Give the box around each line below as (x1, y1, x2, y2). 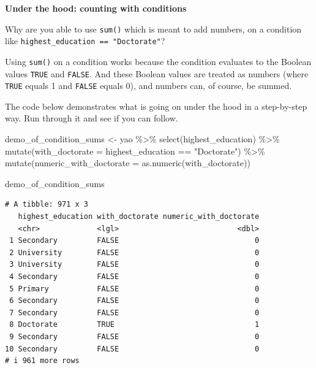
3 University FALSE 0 (9, 260, 260, 269)
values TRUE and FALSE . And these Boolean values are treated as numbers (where (5, 67, 309, 80)
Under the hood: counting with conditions (5, 2, 187, 14)
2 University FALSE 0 (9, 248, 260, 257)
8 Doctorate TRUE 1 (9, 320, 260, 329)
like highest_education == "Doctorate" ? (5, 34, 165, 47)
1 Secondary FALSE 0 (9, 236, 260, 245)
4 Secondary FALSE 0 (9, 272, 260, 281)
